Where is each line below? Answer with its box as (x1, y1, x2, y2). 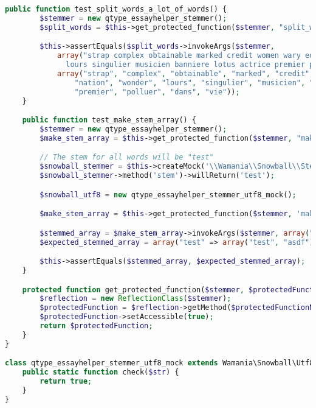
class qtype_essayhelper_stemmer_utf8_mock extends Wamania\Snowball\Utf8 (5, 359, 314, 368)
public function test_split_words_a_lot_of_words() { (5, 5, 227, 13)
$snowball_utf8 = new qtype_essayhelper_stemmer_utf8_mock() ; (39, 190, 297, 199)
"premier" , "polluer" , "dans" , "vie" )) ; (74, 87, 240, 96)
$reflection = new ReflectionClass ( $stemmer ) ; (39, 294, 232, 303)
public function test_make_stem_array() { (22, 116, 197, 125)
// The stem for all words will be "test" (39, 153, 214, 162)
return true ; (39, 377, 92, 386)
